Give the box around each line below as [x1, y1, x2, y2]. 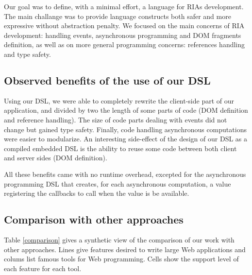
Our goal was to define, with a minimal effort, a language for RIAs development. [4, 1, 244, 11]
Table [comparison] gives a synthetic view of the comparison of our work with [4, 234, 235, 244]
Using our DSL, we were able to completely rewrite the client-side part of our [4, 95, 235, 105]
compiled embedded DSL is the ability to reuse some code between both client [4, 143, 237, 153]
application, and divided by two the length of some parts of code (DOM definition [4, 105, 248, 115]
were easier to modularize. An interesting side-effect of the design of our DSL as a [4, 134, 248, 144]
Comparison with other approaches [4, 212, 184, 227]
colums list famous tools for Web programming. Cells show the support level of [4, 254, 239, 264]
